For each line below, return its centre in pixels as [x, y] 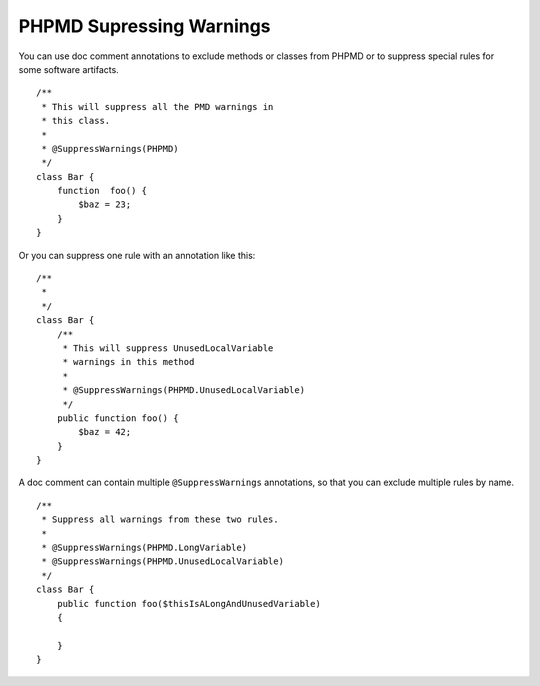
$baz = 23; [105, 204]
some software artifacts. [68, 69]
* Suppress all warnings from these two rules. [160, 519]
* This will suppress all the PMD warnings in [157, 106]
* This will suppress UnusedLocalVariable [168, 348]
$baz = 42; [105, 432]
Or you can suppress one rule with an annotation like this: [137, 255]
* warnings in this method [128, 362]
